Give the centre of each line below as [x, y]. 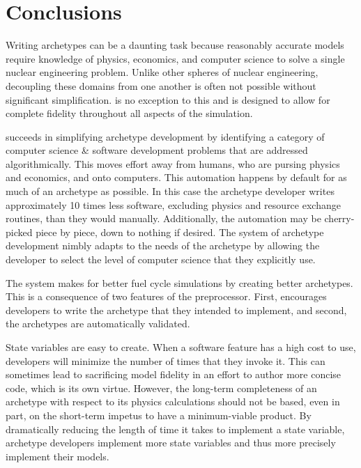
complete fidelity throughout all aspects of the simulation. [129, 113]
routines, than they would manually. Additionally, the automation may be [163, 218]
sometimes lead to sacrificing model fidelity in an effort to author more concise [174, 374]
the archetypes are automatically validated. [98, 323]
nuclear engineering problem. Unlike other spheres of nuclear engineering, [162, 72]
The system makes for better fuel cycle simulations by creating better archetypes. [179, 282]
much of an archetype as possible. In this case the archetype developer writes [170, 191]
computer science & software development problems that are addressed [157, 150]
